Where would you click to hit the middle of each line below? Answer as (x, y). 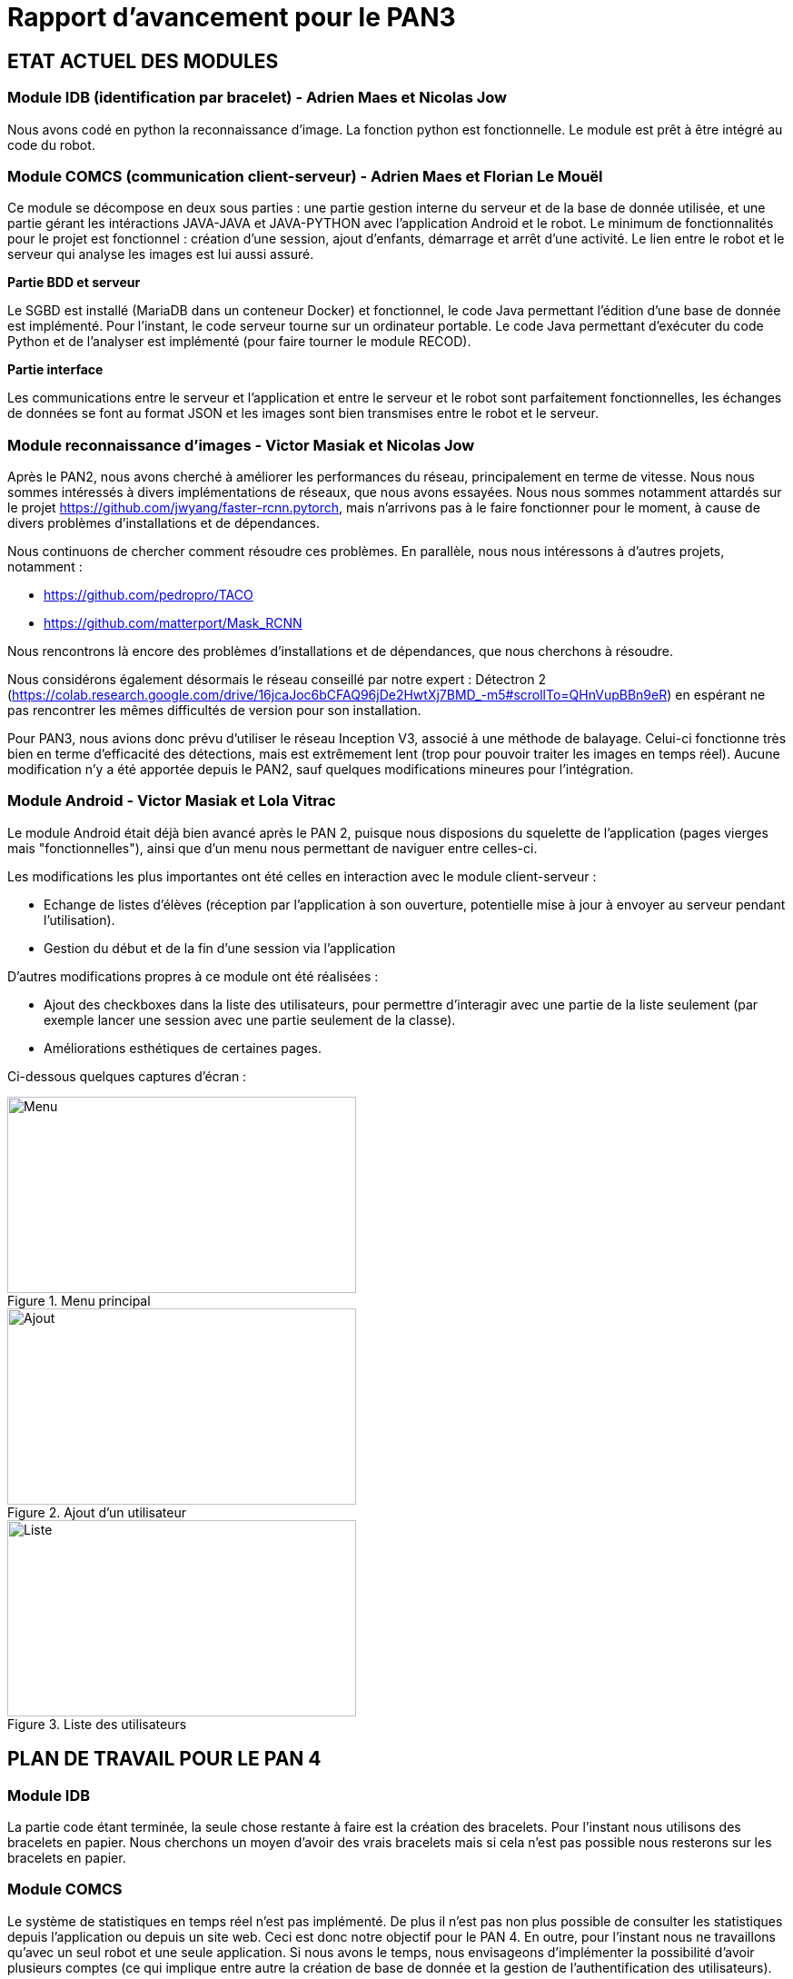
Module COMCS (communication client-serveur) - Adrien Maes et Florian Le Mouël (305, 176)
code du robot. (51, 144)
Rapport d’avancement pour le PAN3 (232, 17)
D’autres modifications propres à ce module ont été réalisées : (193, 976)
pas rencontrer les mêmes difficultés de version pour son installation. (214, 711)
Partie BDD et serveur (74, 283)
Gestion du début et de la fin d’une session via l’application (220, 948)
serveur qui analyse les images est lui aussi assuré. (161, 254)
